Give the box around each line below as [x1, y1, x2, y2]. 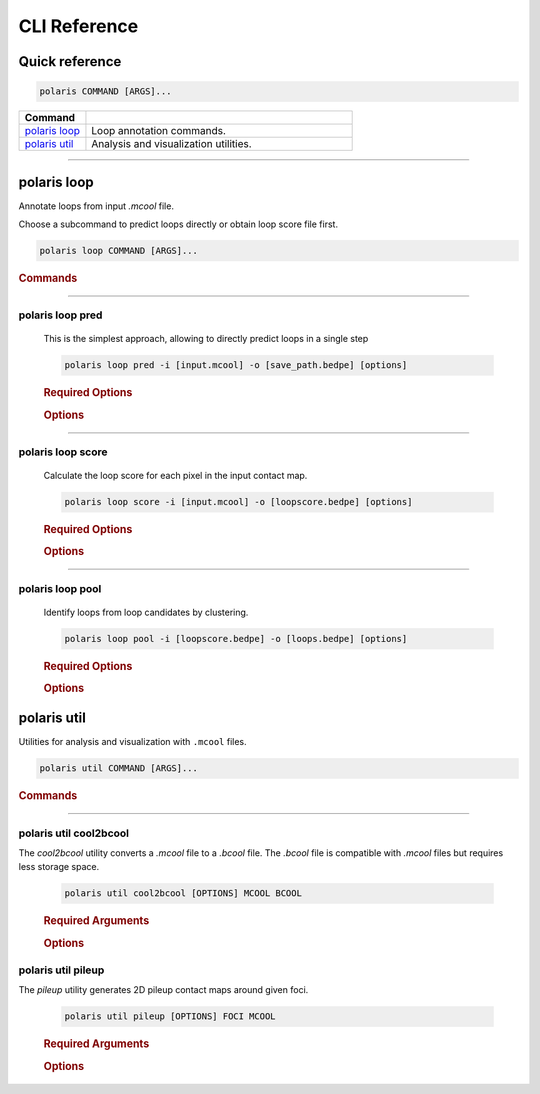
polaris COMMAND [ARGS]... [39, 86, 172, 97]
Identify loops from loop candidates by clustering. [43, 606, 249, 618]
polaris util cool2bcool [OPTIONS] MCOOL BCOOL [64, 888, 302, 899]
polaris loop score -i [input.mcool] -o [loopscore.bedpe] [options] [64, 496, 413, 508]
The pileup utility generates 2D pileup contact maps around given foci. [18, 984, 309, 996]
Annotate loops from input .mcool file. [18, 200, 175, 212]
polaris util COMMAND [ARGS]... [39, 763, 199, 774]
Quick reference [18, 53, 122, 70]
